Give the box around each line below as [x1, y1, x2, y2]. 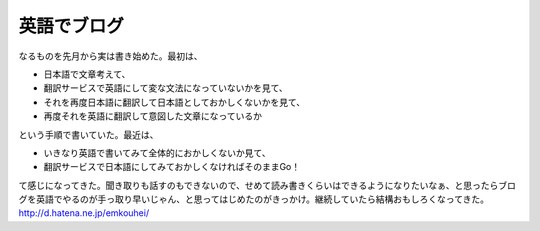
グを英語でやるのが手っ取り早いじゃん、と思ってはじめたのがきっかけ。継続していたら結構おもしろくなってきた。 [18, 193, 490, 205]
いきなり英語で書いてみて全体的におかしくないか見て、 [43, 146, 271, 159]
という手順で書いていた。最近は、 [18, 128, 159, 140]
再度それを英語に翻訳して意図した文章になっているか [43, 110, 262, 122]
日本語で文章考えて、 [43, 68, 131, 80]
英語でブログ [18, 15, 125, 37]
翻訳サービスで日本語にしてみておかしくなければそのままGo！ [43, 161, 300, 173]
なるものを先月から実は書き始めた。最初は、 [18, 50, 203, 62]
